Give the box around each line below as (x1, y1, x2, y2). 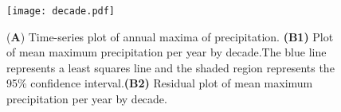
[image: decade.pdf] (6, 6, 116, 17)
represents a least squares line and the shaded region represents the (6, 59, 335, 75)
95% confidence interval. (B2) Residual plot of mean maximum (6, 75, 313, 91)
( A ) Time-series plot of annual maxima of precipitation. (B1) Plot (6, 28, 334, 44)
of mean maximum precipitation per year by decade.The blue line (6, 44, 327, 60)
